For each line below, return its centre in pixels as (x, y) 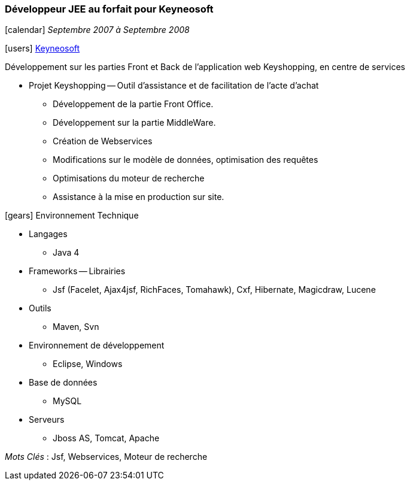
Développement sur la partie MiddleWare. (134, 123)
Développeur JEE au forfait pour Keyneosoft (109, 9)
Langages (48, 234)
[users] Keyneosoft (42, 48)
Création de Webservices (103, 141)
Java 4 (66, 253)
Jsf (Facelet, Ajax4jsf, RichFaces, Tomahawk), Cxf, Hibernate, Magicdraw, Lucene (214, 290)
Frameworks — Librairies (77, 271)
